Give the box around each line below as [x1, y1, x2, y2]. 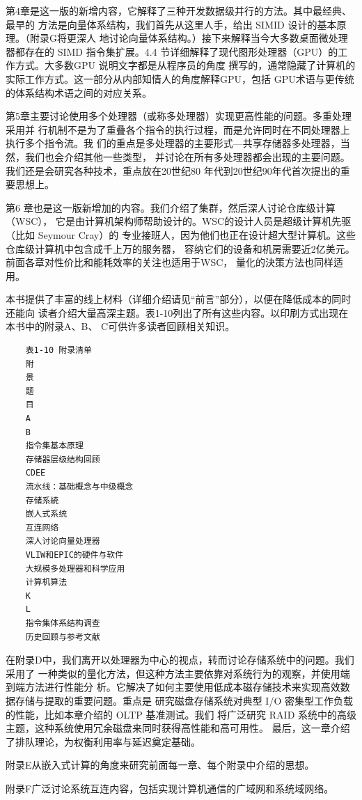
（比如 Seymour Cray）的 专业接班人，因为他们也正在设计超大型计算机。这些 [6, 227, 356, 242]
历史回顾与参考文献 [25, 632, 100, 642]
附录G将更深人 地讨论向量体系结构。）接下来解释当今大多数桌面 [29, 31, 319, 45]
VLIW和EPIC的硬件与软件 [25, 549, 124, 560]
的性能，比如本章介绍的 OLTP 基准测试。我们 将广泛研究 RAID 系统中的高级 [6, 707, 356, 721]
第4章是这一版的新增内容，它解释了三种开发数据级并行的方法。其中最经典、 [6, 3, 352, 17]
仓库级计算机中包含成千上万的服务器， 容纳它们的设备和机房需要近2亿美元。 [6, 241, 355, 256]
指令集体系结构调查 [25, 618, 100, 628]
